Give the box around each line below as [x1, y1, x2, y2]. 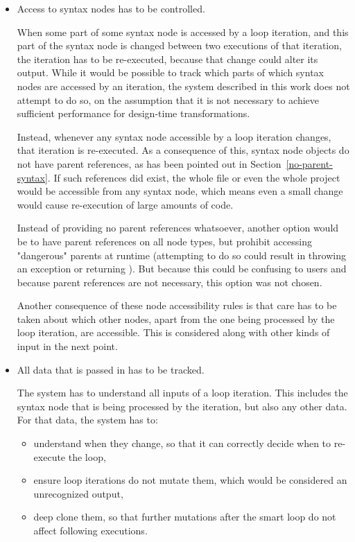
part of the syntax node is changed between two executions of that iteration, [17, 38, 342, 53]
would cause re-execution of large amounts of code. [17, 197, 234, 211]
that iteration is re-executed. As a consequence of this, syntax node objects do [17, 143, 349, 157]
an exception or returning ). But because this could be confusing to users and [17, 261, 347, 276]
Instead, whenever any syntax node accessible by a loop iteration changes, [17, 129, 331, 143]
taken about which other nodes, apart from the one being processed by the [17, 311, 335, 326]
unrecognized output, [33, 486, 123, 500]
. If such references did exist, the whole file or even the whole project [47, 170, 340, 184]
